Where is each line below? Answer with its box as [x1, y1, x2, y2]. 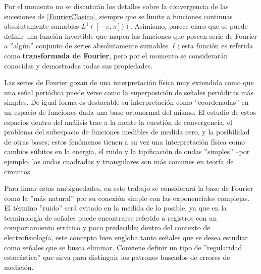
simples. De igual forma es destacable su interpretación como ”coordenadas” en [4, 97, 249, 107]
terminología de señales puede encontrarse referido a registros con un [4, 212, 217, 223]
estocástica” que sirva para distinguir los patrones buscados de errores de [4, 252, 230, 262]
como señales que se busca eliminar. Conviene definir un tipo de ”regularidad [4, 242, 242, 252]
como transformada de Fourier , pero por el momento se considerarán [4, 50, 228, 60]
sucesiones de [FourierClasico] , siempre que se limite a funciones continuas [4, 11, 233, 21]
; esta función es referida [177, 40, 253, 51]
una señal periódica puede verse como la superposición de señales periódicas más [4, 87, 253, 97]
